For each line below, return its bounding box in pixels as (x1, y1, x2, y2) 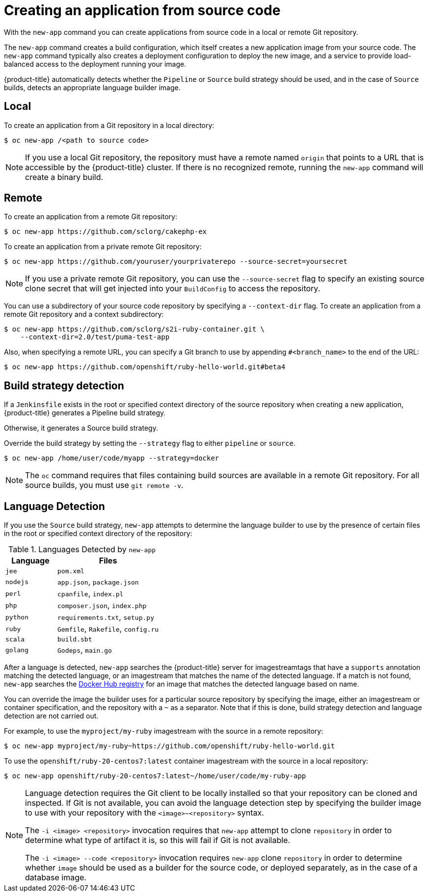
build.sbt (57, 636, 92, 643)
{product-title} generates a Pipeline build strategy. (4, 409, 166, 417)
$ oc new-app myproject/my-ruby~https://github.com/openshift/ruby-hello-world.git (4, 742, 335, 750)
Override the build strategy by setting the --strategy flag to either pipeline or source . (4, 439, 295, 448)
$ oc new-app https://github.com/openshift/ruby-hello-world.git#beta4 (4, 363, 286, 371)
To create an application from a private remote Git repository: (4, 242, 202, 251)
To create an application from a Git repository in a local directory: (4, 121, 214, 129)
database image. (25, 872, 86, 883)
